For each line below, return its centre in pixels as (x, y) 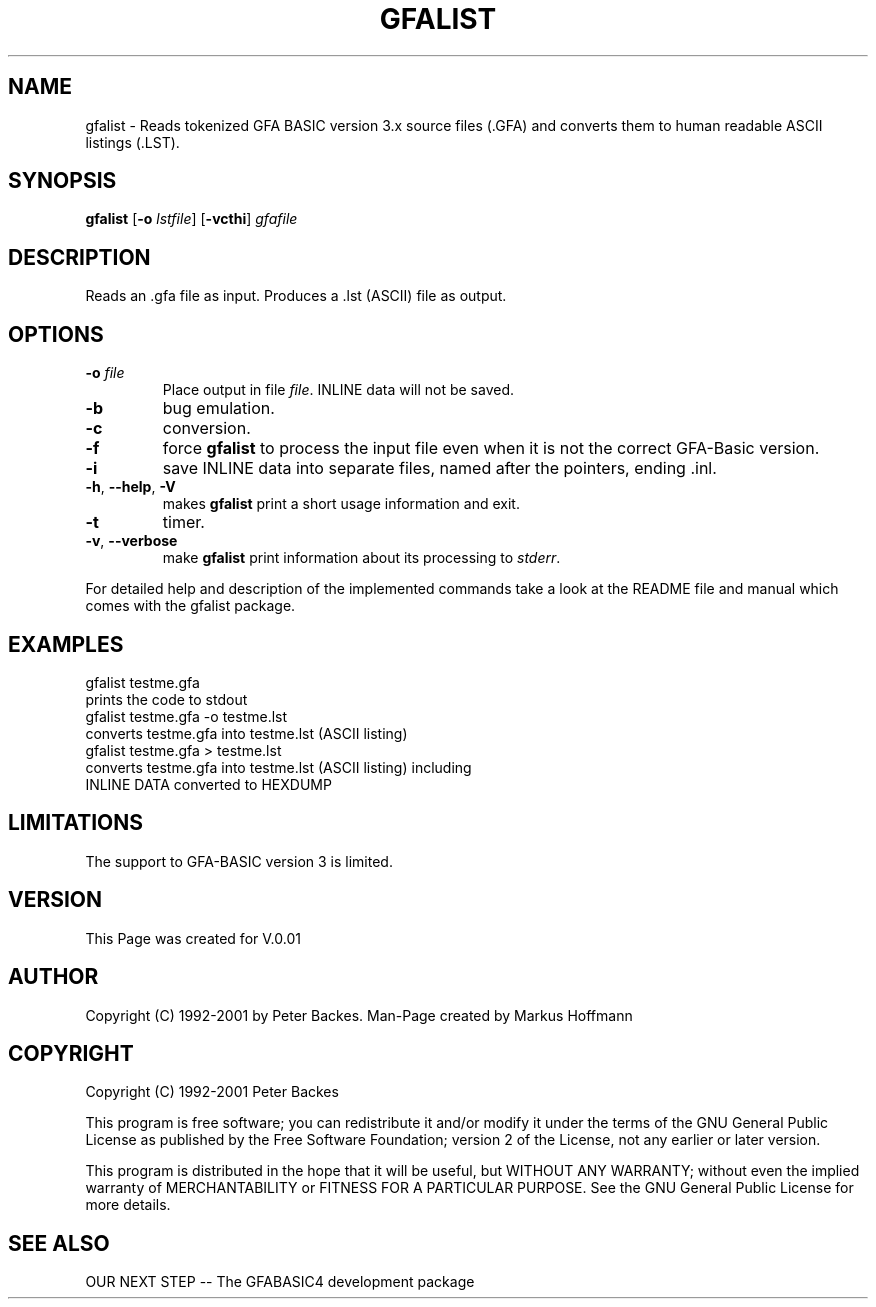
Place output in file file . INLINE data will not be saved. (338, 390)
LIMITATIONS (76, 823)
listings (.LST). (132, 142)
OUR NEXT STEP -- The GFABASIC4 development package (280, 1282)
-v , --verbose (131, 541)
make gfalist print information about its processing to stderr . (361, 558)
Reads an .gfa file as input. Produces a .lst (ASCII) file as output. (296, 296)
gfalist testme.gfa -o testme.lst (186, 716)
